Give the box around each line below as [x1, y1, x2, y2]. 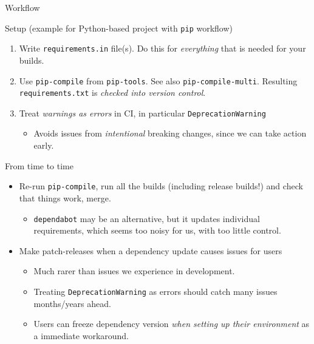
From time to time [5, 159, 73, 172]
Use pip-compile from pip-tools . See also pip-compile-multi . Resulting [19, 74, 298, 87]
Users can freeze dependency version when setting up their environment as [33, 317, 310, 330]
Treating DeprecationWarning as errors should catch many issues [33, 285, 278, 297]
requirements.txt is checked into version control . [19, 86, 206, 99]
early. [33, 139, 54, 152]
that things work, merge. [19, 191, 111, 204]
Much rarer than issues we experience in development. [33, 265, 235, 277]
